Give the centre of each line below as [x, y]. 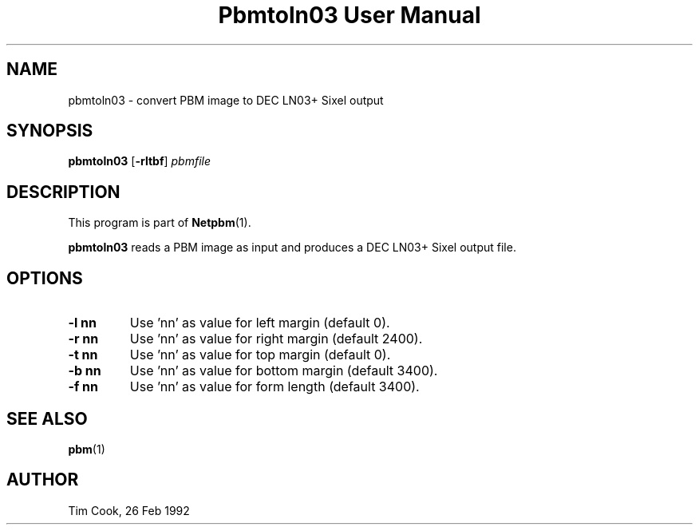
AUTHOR [43, 480]
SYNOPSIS [50, 131]
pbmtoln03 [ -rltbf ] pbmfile [140, 161]
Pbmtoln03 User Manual [349, 15]
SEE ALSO [47, 418]
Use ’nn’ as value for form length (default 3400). [274, 387]
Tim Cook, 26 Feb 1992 [129, 510]
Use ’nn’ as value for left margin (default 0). [260, 323]
